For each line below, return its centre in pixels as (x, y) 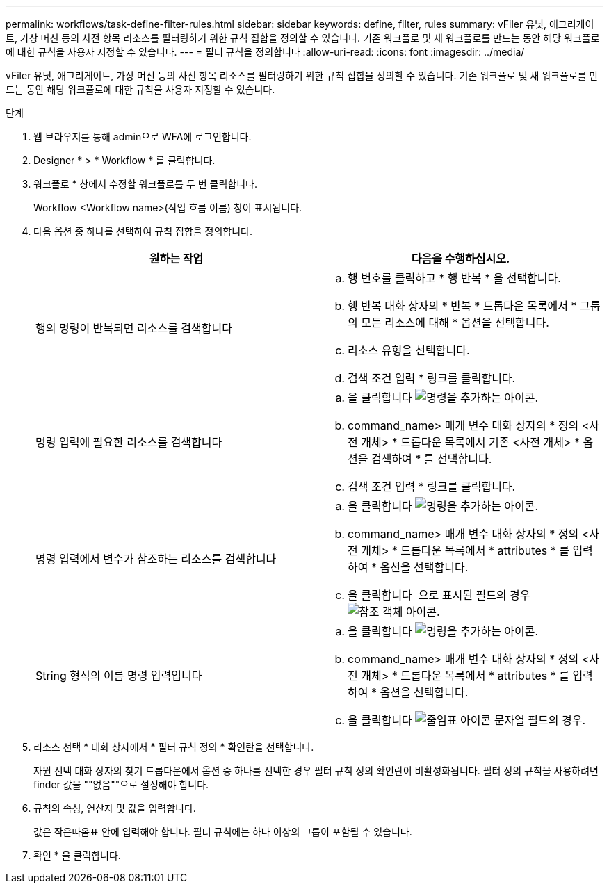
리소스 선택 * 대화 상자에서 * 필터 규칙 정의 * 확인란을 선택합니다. (174, 747)
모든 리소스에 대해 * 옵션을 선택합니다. (455, 323)
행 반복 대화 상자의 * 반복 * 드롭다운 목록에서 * (462, 306)
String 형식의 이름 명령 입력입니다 (119, 676)
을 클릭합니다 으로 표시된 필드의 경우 (439, 595)
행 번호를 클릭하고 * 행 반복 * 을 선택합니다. (454, 278)
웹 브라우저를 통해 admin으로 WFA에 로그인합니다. (143, 137)
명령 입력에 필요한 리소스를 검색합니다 (129, 442)
